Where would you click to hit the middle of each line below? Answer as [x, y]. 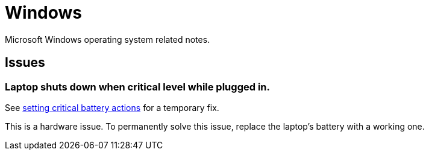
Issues [25, 63]
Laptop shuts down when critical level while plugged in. [137, 87]
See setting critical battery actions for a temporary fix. [112, 107]
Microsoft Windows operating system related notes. [108, 39]
